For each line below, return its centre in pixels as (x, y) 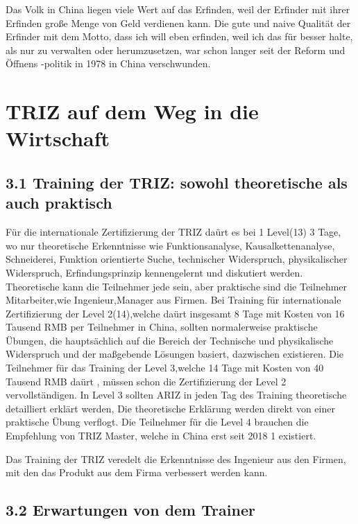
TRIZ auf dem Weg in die (132, 111)
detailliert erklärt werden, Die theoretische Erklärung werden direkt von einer (170, 408)
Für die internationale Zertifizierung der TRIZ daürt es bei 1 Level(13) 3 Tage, (173, 232)
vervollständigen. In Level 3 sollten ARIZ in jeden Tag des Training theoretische (176, 395)
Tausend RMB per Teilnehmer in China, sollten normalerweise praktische (162, 327)
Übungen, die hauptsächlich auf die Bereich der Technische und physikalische (170, 340)
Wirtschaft (58, 138)
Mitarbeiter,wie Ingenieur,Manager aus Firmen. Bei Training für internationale (173, 300)
